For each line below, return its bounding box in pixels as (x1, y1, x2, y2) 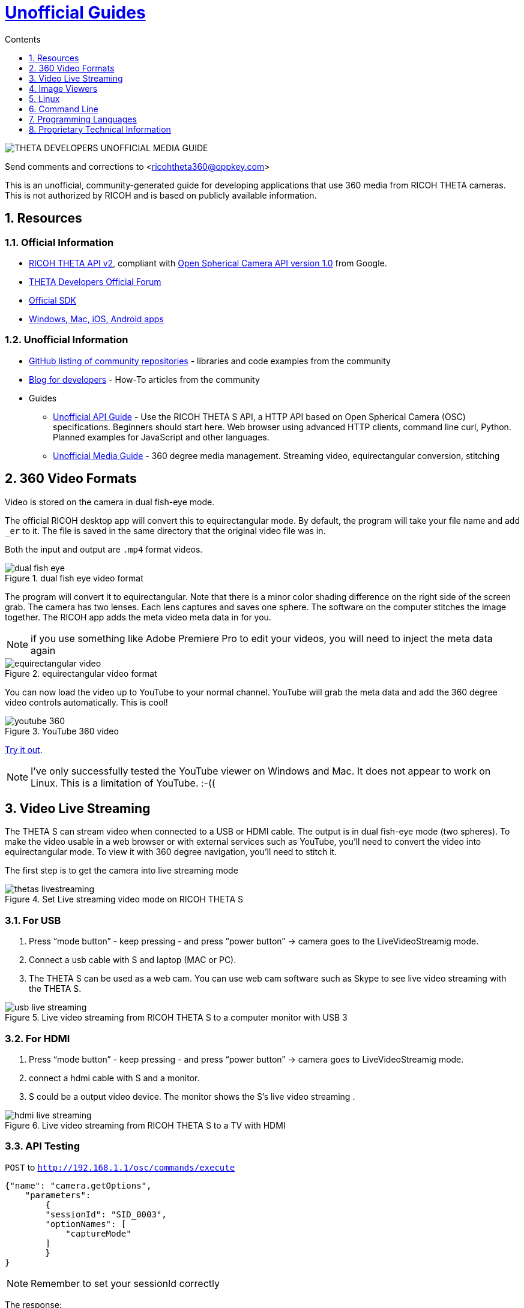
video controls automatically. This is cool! (5, 697, 168, 707)
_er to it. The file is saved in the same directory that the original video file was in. (5, 525, 326, 536)
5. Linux (29, 93, 60, 104)
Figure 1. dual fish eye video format (5, 572, 143, 583)
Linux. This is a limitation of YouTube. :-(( (31, 776, 215, 789)
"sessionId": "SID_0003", (45, 1209, 167, 1219)
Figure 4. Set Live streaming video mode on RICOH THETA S (5, 894, 244, 905)
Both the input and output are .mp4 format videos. (5, 544, 203, 554)
